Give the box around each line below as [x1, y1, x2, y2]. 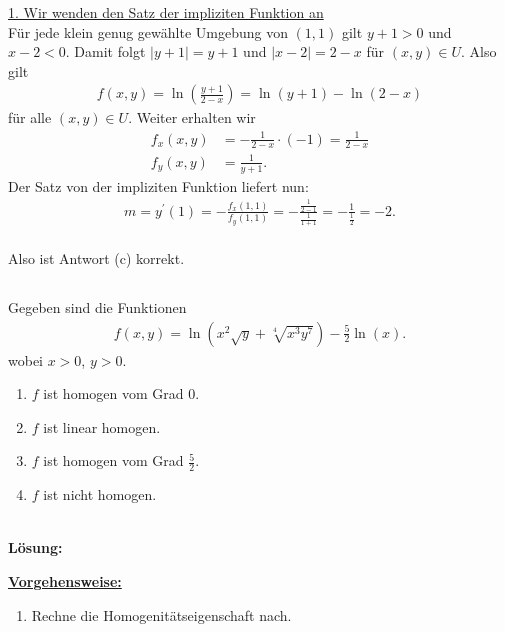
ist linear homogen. [43, 416, 161, 437]
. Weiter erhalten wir [128, 107, 256, 128]
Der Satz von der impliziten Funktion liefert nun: [8, 175, 309, 196]
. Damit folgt [65, 41, 146, 62]
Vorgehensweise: [8, 571, 122, 592]
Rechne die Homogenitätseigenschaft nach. [31, 604, 292, 625]
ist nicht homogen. [43, 484, 157, 505]
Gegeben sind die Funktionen [8, 297, 187, 318]
